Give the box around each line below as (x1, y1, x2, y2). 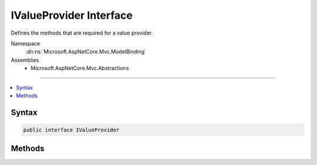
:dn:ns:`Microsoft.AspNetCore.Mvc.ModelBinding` (25, 48, 147, 55)
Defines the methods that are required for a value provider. (11, 29, 153, 36)
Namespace (11, 40, 41, 47)
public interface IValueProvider (23, 126, 120, 133)
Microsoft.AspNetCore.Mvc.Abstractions (31, 65, 129, 72)
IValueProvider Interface (11, 9, 133, 22)
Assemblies (11, 56, 39, 63)
